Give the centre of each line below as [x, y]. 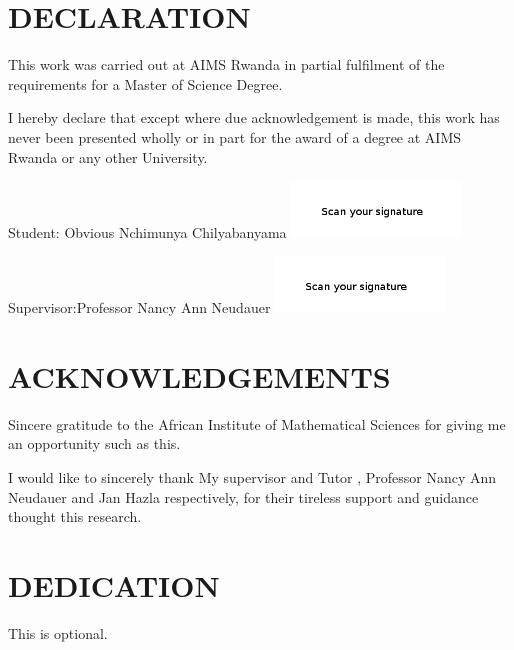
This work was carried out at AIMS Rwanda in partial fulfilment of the [226, 64]
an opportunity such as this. [94, 443]
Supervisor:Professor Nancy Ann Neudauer [139, 307]
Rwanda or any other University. [108, 156]
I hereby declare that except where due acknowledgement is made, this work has [254, 117]
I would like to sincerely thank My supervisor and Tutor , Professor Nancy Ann [252, 476]
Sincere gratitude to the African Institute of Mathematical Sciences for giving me [257, 423]
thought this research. [75, 516]
